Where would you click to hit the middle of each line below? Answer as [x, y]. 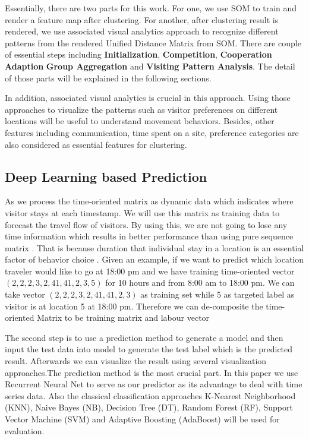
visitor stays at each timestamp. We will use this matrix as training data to [142, 212]
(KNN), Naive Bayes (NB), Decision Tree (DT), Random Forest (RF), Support [149, 407]
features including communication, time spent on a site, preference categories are [152, 132]
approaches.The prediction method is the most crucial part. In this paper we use [152, 372]
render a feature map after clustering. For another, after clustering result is [142, 19]
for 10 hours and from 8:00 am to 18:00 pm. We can [200, 282]
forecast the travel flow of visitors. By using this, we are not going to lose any [146, 224]
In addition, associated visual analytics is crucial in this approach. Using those [148, 98]
